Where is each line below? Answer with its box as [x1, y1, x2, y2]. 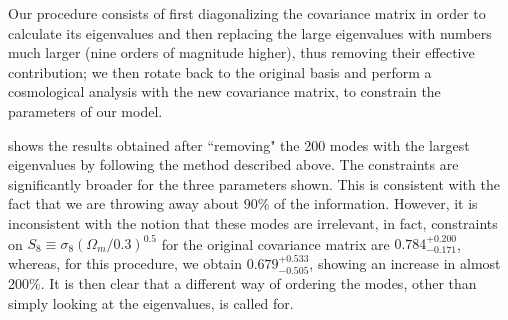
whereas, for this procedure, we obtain [8, 252, 243, 273]
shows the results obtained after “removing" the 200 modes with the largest [8, 134, 470, 155]
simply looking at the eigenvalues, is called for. [8, 292, 294, 313]
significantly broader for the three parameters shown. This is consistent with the [8, 173, 500, 194]
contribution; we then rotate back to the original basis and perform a [8, 61, 432, 82]
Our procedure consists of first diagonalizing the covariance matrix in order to [8, 3, 486, 23]
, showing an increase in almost [309, 252, 501, 273]
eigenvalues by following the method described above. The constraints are [8, 154, 459, 175]
